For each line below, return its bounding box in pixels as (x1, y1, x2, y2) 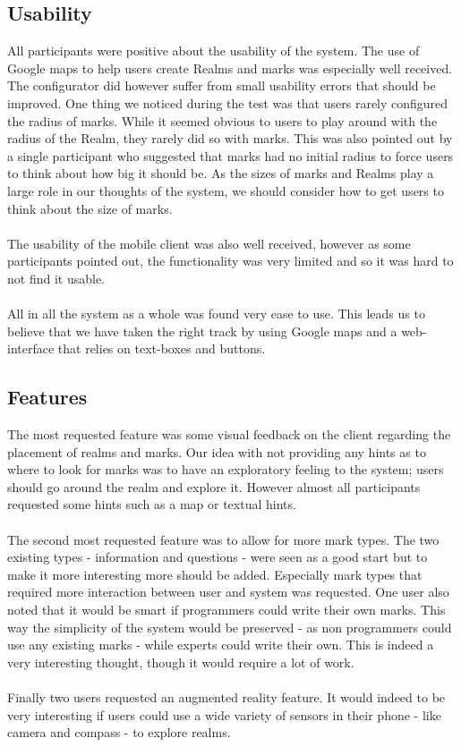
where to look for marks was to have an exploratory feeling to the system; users (7, 460, 444, 479)
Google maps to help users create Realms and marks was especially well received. (7, 58, 453, 77)
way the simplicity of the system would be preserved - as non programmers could (7, 617, 452, 636)
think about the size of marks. (7, 199, 173, 217)
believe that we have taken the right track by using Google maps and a (7, 321, 397, 340)
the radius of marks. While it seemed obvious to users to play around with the (7, 111, 438, 130)
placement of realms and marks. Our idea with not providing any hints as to (7, 442, 426, 461)
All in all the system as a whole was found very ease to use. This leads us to (7, 304, 425, 323)
